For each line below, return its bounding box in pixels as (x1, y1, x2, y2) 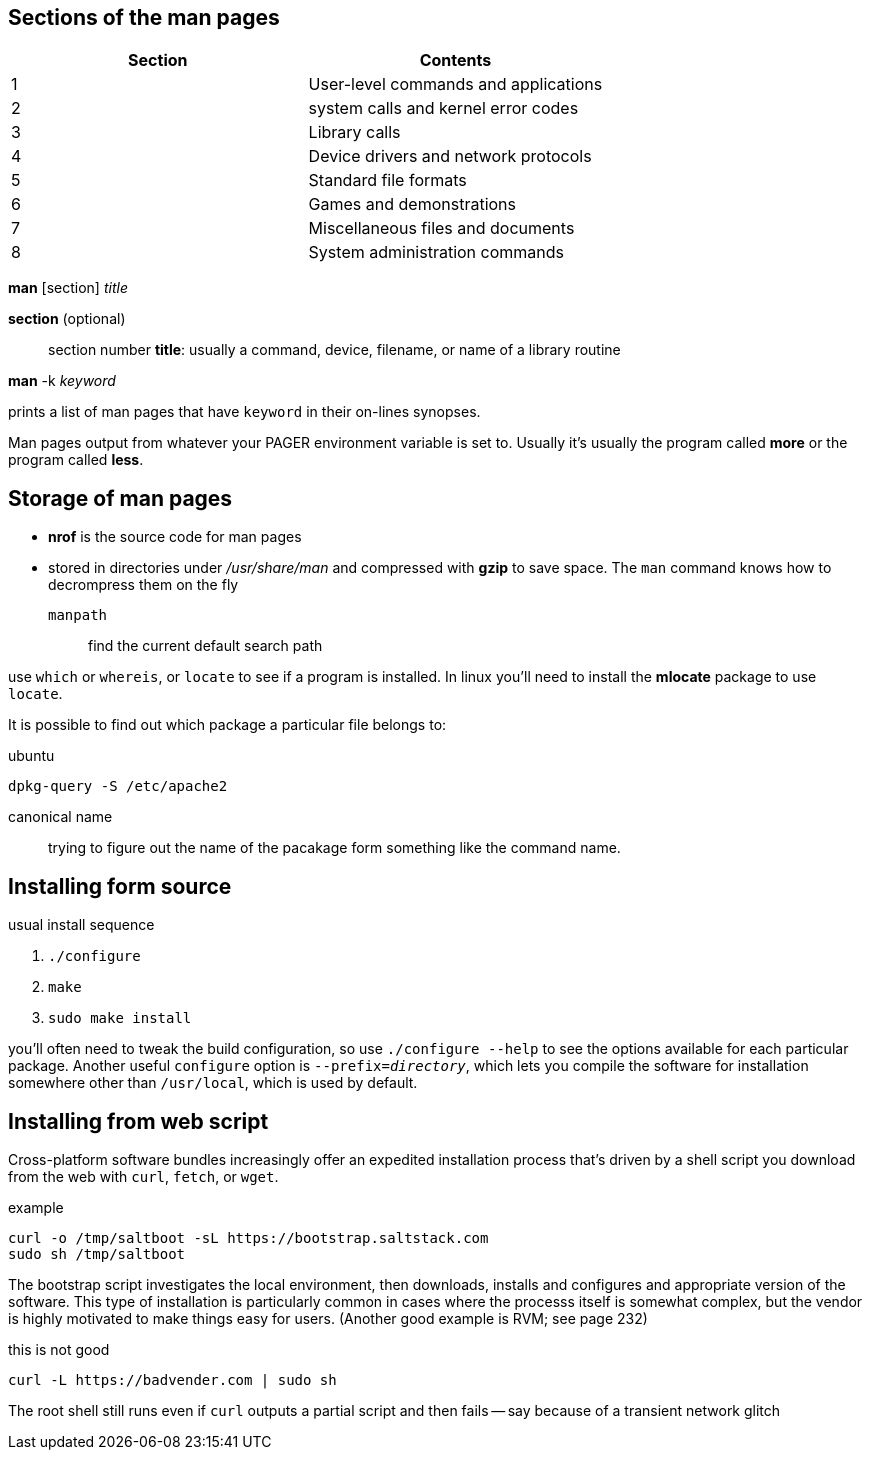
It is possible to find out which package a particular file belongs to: (8, 716, 447, 734)
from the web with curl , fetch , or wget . (8, 1167, 279, 1185)
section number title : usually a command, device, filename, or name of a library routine (48, 341, 621, 359)
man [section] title (8, 279, 128, 297)
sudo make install (48, 1010, 192, 1027)
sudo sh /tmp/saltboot (8, 1245, 186, 1262)
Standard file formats (308, 170, 467, 191)
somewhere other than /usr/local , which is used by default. (8, 1074, 418, 1092)
